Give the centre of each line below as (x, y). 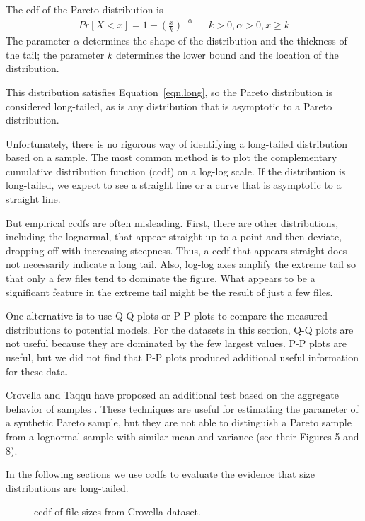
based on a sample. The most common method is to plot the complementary (172, 157)
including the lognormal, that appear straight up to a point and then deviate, (174, 236)
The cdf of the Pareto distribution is (85, 9)
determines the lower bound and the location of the (227, 54)
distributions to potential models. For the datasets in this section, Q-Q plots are (180, 329)
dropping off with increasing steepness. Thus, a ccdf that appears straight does (176, 250)
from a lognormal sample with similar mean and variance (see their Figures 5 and (182, 436)
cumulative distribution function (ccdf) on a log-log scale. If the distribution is (176, 171)
